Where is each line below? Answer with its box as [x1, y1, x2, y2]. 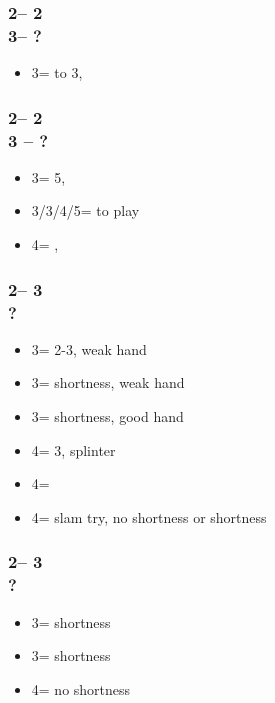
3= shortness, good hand [31, 405, 184, 426]
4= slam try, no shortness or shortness [31, 506, 267, 527]
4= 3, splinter [31, 439, 116, 460]
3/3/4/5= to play [31, 200, 140, 221]
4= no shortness [31, 678, 131, 699]
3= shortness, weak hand [31, 372, 185, 393]
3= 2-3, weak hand [31, 338, 147, 359]
